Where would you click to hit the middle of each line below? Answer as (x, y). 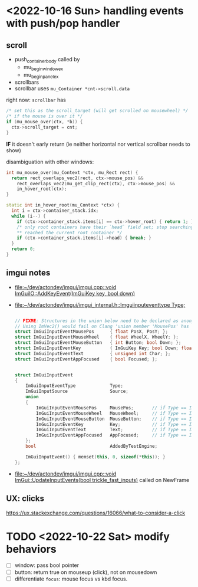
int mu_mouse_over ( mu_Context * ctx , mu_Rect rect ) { (72, 172)
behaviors (32, 549)
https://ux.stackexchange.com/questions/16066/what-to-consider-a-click (96, 513)
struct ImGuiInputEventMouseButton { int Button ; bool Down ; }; (98, 343)
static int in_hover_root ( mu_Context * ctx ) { (63, 205)
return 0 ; (23, 249)
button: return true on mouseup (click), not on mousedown (86, 572)
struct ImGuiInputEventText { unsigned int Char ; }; (93, 353)
